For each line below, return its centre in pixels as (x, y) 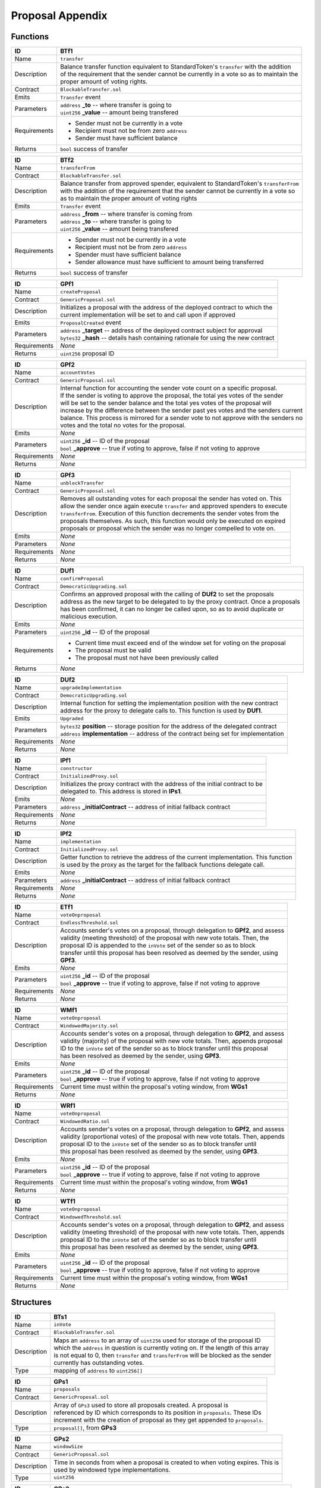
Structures (31, 1303)
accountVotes (78, 372)
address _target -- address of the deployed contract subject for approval (161, 330)
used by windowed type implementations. (112, 1470)
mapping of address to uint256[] (98, 1370)
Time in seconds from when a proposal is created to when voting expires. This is (166, 1462)
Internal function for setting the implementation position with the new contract (169, 704)
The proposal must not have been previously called (147, 658)
